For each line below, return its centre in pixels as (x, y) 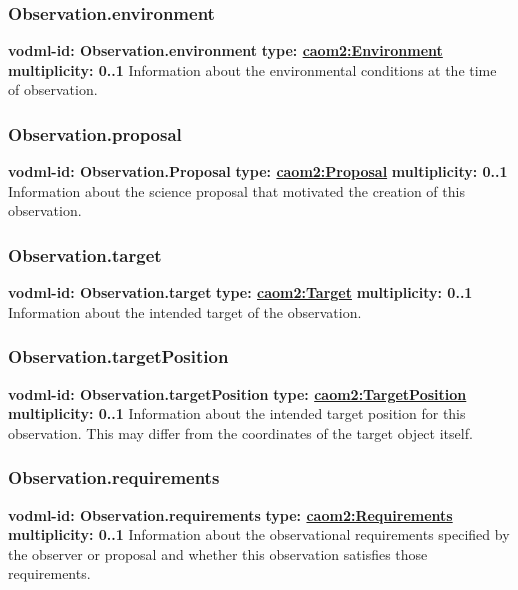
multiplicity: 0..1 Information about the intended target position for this (237, 413)
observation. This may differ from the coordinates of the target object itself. (240, 432)
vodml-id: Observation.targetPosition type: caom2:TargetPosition (237, 393)
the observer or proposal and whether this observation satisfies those (218, 553)
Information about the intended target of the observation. (185, 311)
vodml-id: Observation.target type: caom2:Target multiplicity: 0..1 (240, 292)
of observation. (53, 89)
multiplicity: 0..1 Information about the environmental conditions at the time (252, 69)
